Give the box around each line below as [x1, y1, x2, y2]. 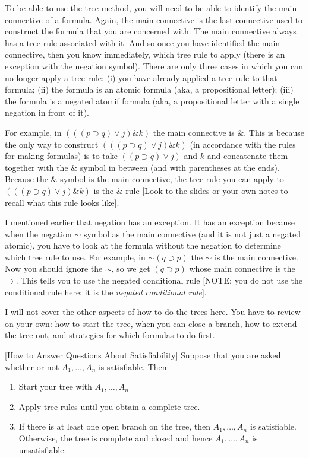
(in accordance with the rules [190, 138, 296, 150]
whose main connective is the [189, 262, 295, 275]
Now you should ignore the [5, 262, 103, 275]
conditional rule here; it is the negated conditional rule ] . [5, 285, 207, 298]
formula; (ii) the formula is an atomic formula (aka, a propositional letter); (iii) [5, 83, 294, 96]
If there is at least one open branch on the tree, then [18, 420, 211, 432]
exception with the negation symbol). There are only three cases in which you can [5, 59, 303, 72]
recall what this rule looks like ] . [5, 196, 119, 208]
